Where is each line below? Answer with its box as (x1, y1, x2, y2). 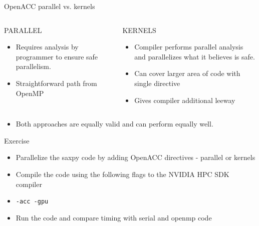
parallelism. (16, 61, 51, 71)
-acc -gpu (16, 198, 49, 205)
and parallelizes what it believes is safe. (134, 51, 255, 61)
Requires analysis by (16, 41, 79, 52)
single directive (134, 77, 180, 88)
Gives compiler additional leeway (134, 94, 235, 105)
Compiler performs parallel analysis (134, 41, 243, 52)
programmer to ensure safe (16, 51, 98, 61)
